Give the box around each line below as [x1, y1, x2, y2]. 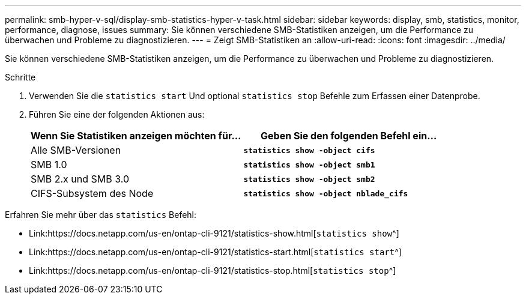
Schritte [5, 72, 36, 82]
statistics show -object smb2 [243, 174, 375, 184]
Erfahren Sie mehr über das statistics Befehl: [5, 210, 196, 220]
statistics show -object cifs [243, 145, 375, 155]
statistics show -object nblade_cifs [243, 189, 408, 198]
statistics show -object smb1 [243, 160, 375, 169]
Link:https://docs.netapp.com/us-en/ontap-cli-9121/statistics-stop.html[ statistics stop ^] [29, 265, 396, 276]
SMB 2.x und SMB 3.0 [31, 173, 130, 185]
